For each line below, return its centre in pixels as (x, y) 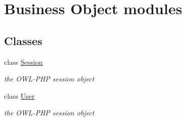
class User (19, 95)
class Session (24, 62)
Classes (23, 40)
